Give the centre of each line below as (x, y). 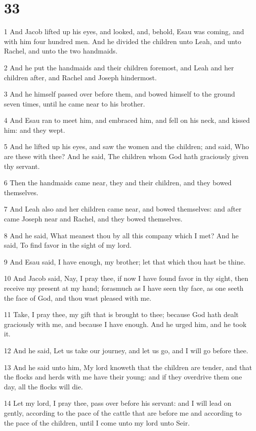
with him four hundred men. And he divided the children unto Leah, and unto (123, 41)
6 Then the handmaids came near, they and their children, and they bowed (118, 183)
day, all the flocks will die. (43, 386)
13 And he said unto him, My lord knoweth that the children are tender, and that (128, 367)
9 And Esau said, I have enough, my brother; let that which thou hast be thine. (125, 261)
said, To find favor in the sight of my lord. (68, 245)
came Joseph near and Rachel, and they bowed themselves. (93, 219)
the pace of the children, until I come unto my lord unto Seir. (97, 422)
